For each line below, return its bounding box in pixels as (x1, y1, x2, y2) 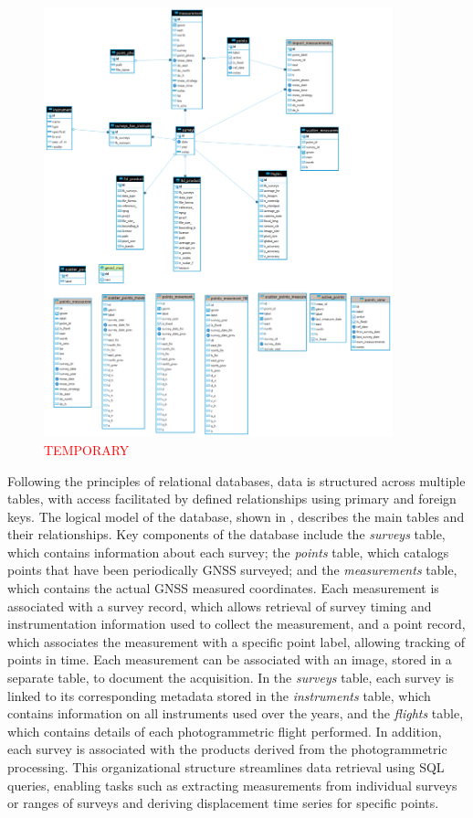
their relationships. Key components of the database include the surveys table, (7, 525, 446, 544)
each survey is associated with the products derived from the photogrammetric (7, 739, 447, 759)
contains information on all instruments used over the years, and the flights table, (7, 704, 464, 723)
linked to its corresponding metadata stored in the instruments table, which (7, 685, 431, 705)
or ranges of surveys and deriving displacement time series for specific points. (7, 793, 439, 813)
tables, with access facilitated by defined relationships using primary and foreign (7, 489, 457, 508)
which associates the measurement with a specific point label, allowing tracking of (7, 632, 465, 651)
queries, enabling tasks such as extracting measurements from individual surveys (7, 775, 457, 794)
